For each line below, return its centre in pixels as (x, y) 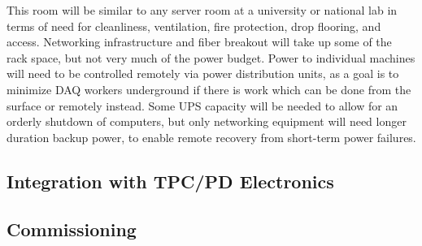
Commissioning (72, 229)
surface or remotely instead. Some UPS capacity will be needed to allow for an (202, 105)
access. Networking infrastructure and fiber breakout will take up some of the (199, 42)
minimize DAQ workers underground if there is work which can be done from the (209, 89)
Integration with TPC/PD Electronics (170, 181)
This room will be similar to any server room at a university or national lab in (202, 10)
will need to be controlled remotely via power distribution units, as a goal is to (203, 73)
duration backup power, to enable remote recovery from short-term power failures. (211, 137)
